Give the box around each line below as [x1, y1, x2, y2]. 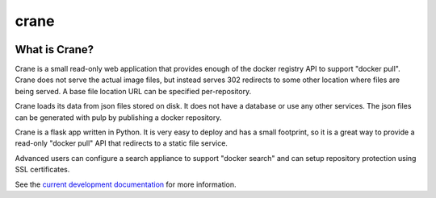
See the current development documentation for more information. [15, 179, 237, 189]
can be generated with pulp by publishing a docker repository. [15, 113, 222, 122]
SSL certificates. [15, 165, 70, 175]
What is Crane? [15, 43, 94, 56]
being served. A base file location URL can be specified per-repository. [15, 86, 252, 96]
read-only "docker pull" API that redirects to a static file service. [15, 138, 228, 148]
